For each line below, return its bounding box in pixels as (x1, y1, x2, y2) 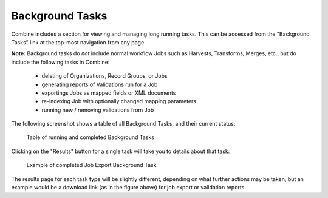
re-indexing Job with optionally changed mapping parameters (41, 98, 197, 105)
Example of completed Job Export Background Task (26, 162, 157, 169)
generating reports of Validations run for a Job (41, 81, 158, 88)
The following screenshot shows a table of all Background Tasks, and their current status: (11, 120, 236, 128)
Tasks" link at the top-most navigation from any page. (11, 38, 146, 46)
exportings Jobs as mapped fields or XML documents (41, 89, 176, 97)
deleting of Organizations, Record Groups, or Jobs (41, 72, 168, 80)
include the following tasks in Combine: (11, 58, 110, 66)
